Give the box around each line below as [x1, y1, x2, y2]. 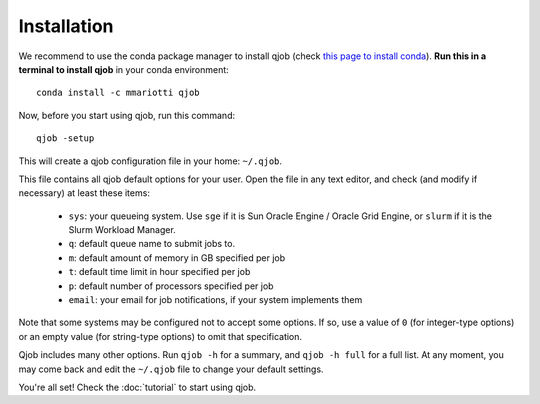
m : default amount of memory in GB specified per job [68, 251, 286, 264]
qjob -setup [36, 133, 95, 144]
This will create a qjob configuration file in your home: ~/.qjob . [18, 155, 283, 167]
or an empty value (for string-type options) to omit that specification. [18, 330, 303, 342]
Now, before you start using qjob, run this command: [18, 109, 235, 121]
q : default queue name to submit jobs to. [68, 238, 235, 250]
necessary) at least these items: [18, 187, 150, 199]
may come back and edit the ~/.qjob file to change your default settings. [18, 363, 324, 375]
